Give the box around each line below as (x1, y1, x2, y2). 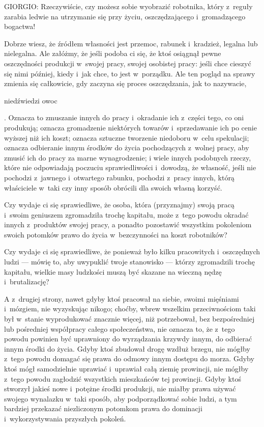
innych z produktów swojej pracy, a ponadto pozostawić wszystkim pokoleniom (4, 219, 252, 230)
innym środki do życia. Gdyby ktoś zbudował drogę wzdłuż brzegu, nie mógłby (4, 343, 250, 354)
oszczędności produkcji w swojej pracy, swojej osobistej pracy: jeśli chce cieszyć (4, 58, 251, 68)
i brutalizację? (4, 276, 49, 287)
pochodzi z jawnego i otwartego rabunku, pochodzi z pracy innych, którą (4, 172, 234, 182)
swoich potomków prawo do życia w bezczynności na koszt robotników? (4, 229, 227, 239)
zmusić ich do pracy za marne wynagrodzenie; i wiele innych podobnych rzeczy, (4, 152, 251, 163)
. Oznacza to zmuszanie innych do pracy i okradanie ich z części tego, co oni (4, 112, 244, 123)
